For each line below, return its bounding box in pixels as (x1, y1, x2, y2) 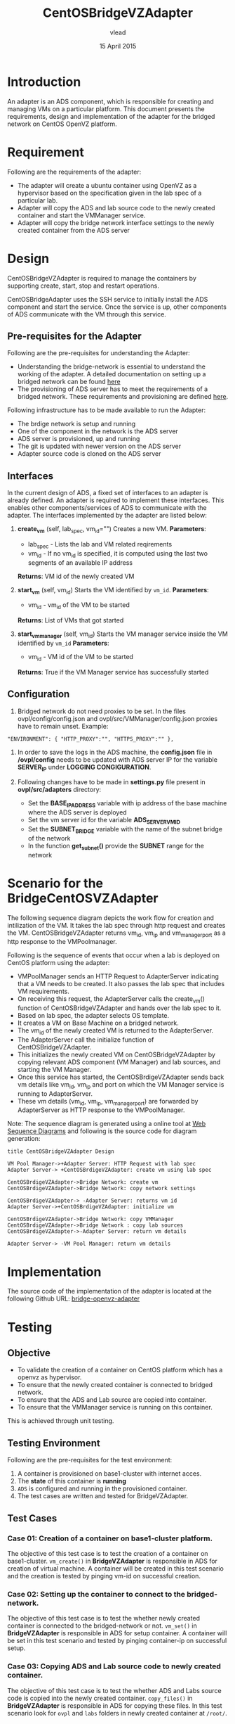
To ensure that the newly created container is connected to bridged (17, 1381, 213, 1389)
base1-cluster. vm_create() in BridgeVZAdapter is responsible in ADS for (7, 1557, 217, 1565)
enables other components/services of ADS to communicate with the (7, 504, 207, 512)
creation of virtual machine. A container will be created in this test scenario (7, 1564, 224, 1573)
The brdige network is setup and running (17, 420, 136, 428)
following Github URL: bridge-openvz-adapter (7, 1294, 140, 1303)
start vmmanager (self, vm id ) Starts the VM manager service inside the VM (17, 630, 228, 639)
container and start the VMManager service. (17, 211, 146, 219)
